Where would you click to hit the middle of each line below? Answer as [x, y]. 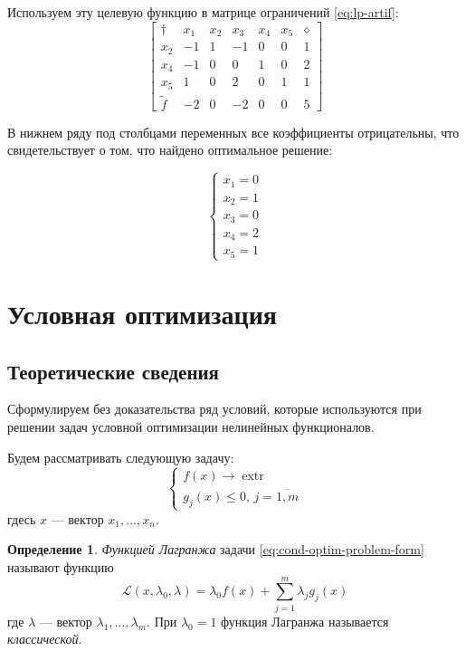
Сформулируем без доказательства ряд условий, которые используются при [214, 409]
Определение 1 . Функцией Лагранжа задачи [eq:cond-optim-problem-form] [216, 549]
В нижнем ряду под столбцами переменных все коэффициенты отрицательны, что [233, 132]
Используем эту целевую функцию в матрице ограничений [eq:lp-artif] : [203, 12]
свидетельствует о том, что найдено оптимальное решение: [170, 150]
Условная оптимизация [142, 314]
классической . [45, 639]
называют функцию [61, 567]
